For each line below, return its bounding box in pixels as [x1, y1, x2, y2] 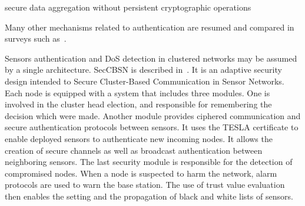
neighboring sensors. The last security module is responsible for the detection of [5, 156, 293, 168]
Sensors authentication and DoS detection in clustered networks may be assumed [5, 52, 297, 64]
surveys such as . [5, 32, 67, 45]
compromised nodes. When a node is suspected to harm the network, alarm [5, 167, 277, 179]
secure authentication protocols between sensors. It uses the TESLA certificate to [5, 121, 299, 133]
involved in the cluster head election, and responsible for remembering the [5, 98, 272, 110]
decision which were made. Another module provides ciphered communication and [5, 109, 301, 121]
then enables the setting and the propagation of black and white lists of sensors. [5, 190, 293, 202]
